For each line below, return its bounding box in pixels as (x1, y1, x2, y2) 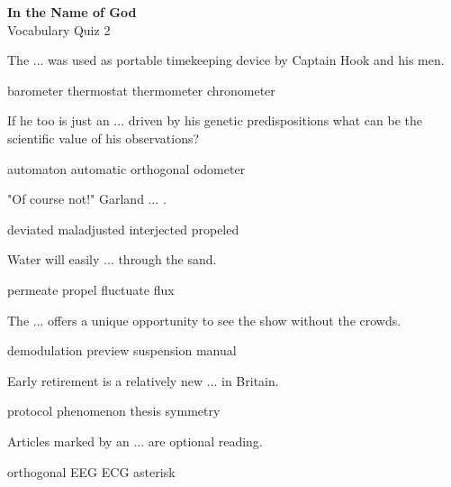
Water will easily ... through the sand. (7, 250, 217, 269)
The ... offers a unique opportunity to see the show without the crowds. (7, 310, 401, 329)
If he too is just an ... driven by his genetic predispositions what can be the (7, 111, 422, 130)
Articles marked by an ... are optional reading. (7, 431, 263, 450)
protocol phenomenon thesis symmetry (7, 401, 221, 420)
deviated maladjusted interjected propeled (7, 219, 239, 238)
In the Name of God (7, 3, 137, 21)
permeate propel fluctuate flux (7, 280, 175, 299)
